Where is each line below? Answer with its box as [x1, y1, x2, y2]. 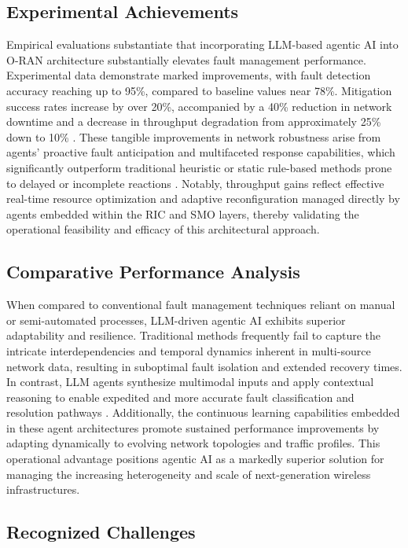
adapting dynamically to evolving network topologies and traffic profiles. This [6, 435, 380, 451]
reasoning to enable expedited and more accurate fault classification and [6, 388, 355, 405]
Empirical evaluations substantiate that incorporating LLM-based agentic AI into [6, 36, 399, 53]
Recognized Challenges [6, 520, 196, 544]
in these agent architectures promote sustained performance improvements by [6, 419, 380, 436]
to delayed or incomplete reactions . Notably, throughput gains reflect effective [6, 175, 384, 191]
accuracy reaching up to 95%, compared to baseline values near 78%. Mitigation [6, 82, 392, 98]
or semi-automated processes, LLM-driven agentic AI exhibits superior [6, 311, 346, 328]
